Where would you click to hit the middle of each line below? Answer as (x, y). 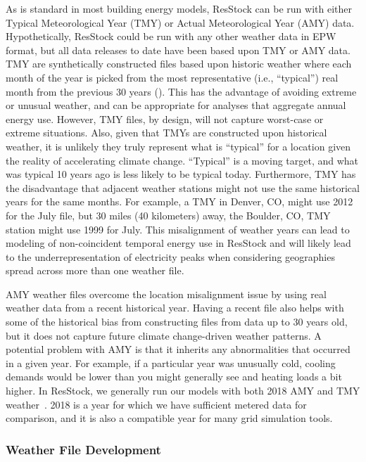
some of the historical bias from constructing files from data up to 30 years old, (177, 322)
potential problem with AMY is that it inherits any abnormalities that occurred (178, 349)
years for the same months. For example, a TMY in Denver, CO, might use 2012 (179, 201)
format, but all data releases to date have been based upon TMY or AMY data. (178, 50)
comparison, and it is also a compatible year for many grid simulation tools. (169, 418)
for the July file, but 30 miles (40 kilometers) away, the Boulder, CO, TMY (168, 215)
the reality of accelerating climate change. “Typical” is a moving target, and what (182, 160)
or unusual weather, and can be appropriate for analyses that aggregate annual (176, 105)
